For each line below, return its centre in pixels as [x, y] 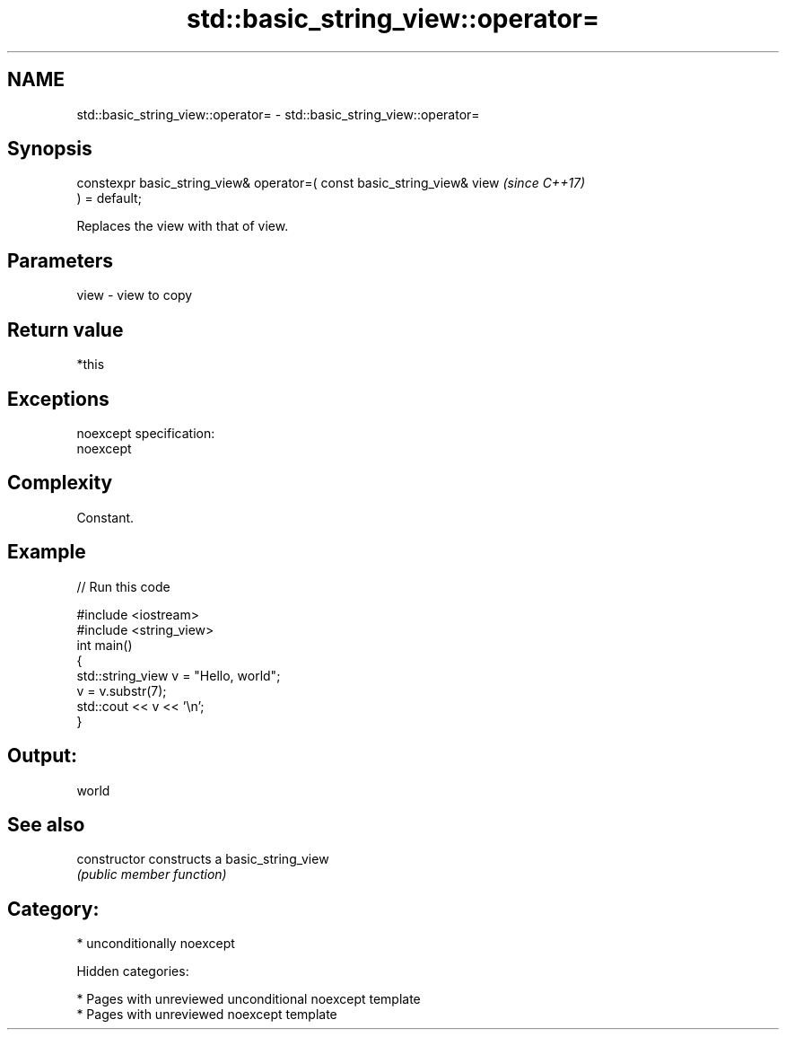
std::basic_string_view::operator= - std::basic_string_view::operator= [278, 114]
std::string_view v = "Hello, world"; [179, 675]
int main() [105, 645]
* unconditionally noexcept [156, 944]
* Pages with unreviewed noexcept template [207, 1015]
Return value [65, 330]
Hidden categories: [133, 971]
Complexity [60, 483]
